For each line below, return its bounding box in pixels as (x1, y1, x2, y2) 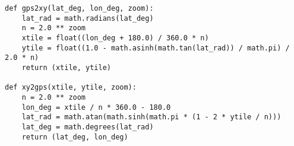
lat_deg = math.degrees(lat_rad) (21, 122, 154, 131)
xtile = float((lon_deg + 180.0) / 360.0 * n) (21, 33, 209, 42)
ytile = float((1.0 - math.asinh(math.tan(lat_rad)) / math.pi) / (21, 43, 290, 52)
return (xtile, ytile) (21, 63, 111, 72)
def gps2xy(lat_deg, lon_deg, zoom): (5, 4, 154, 12)
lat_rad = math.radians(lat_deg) (21, 14, 154, 23)
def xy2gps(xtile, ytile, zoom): (5, 83, 137, 92)
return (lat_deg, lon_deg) (21, 132, 128, 141)
